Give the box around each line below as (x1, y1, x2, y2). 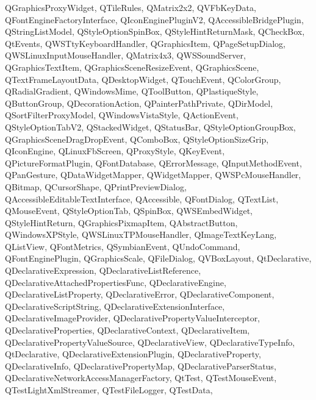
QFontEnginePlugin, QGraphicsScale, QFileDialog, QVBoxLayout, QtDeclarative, (5, 252, 312, 265)
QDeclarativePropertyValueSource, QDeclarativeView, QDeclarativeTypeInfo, (5, 335, 295, 348)
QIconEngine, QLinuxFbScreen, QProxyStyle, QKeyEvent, (5, 145, 225, 157)
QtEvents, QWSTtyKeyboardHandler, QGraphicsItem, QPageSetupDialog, (5, 37, 285, 49)
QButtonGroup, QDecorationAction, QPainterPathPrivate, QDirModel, (5, 96, 273, 109)
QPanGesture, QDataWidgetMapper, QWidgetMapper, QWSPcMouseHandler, (5, 168, 301, 181)
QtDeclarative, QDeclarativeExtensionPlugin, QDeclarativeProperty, (5, 348, 261, 360)
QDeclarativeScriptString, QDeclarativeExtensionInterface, (5, 299, 225, 312)
